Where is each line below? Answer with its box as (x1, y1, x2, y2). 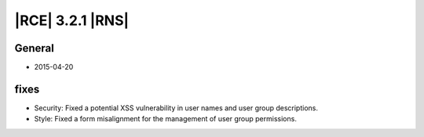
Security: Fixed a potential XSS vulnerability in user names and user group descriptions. (34, 103, 318, 113)
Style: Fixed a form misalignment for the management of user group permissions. (34, 114, 298, 124)
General (14, 41, 55, 55)
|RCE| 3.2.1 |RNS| (14, 12, 130, 29)
